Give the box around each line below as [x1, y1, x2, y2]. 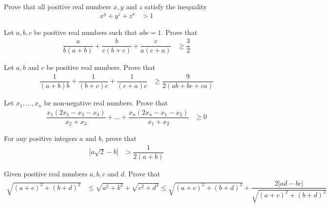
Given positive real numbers [4, 168, 88, 178]
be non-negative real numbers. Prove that [44, 98, 168, 108]
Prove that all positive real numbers [4, 1, 111, 11]
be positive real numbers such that [34, 27, 137, 37]
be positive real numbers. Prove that [46, 62, 156, 72]
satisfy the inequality [145, 1, 207, 11]
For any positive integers [4, 133, 77, 143]
